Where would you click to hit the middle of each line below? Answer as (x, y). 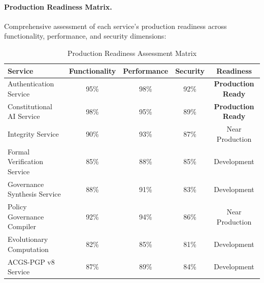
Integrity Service (33, 134)
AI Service (24, 116)
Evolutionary (28, 239)
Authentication (31, 84)
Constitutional (30, 106)
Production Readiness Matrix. (58, 6)
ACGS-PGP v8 (31, 261)
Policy (17, 207)
